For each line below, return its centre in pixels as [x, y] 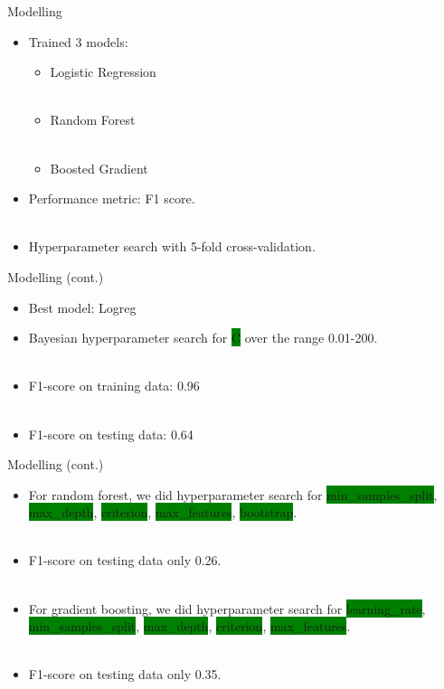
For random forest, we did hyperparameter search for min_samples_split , [233, 494]
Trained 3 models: [78, 41]
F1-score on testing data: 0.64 [111, 434]
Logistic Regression [103, 72]
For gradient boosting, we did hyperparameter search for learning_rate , [227, 608]
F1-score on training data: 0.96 [114, 386]
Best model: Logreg [82, 307]
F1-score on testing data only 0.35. [125, 674]
